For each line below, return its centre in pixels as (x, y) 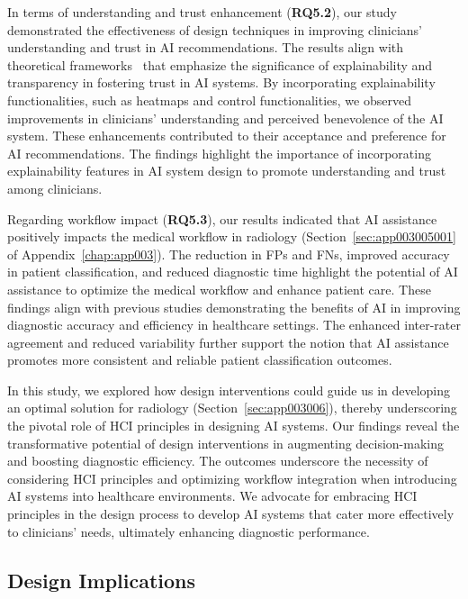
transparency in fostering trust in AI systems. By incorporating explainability (221, 82)
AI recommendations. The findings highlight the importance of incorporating (219, 153)
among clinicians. (55, 188)
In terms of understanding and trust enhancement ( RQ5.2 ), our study (202, 12)
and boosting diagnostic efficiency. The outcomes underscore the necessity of (218, 461)
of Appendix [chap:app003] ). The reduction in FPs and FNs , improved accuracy (229, 254)
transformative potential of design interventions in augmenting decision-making (226, 443)
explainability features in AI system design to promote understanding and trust (227, 171)
